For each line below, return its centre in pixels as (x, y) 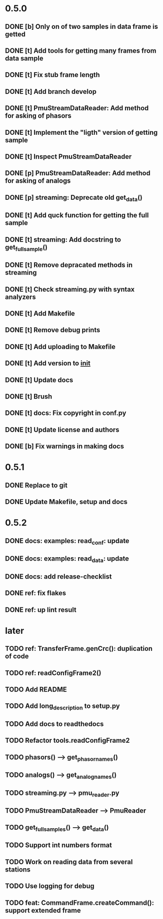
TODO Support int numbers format (59, 845)
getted (15, 34)
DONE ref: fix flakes (36, 593)
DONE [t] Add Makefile (40, 314)
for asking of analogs (38, 181)
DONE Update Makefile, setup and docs (66, 502)
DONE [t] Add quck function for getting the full (77, 215)
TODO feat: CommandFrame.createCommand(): (80, 903)
